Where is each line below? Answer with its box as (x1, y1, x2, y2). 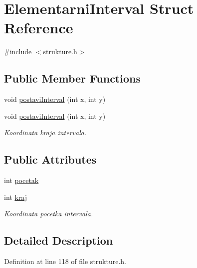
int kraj (4, 191, 27, 202)
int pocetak (4, 175, 39, 185)
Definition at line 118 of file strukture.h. (4, 256, 126, 267)
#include (4, 46, 32, 57)
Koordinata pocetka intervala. (4, 208, 93, 219)
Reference (4, 17, 73, 38)
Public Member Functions (4, 71, 141, 86)
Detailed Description (4, 233, 113, 248)
